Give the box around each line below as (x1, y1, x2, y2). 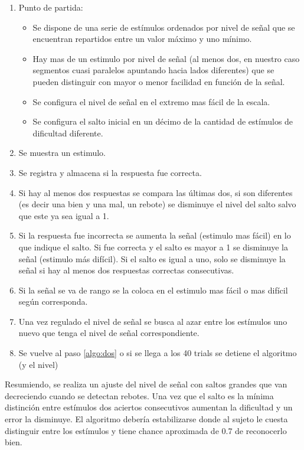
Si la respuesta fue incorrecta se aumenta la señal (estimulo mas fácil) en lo (18, 229, 291, 242)
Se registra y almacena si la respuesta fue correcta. (18, 166, 202, 178)
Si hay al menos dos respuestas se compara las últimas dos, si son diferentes (18, 186, 293, 198)
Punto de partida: (18, 1, 83, 13)
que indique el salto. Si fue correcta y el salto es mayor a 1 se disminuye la (18, 240, 289, 253)
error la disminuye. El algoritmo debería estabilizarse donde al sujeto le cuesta (5, 413, 288, 425)
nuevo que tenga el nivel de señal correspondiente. (18, 327, 200, 339)
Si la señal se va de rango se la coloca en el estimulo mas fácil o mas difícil (18, 283, 288, 296)
